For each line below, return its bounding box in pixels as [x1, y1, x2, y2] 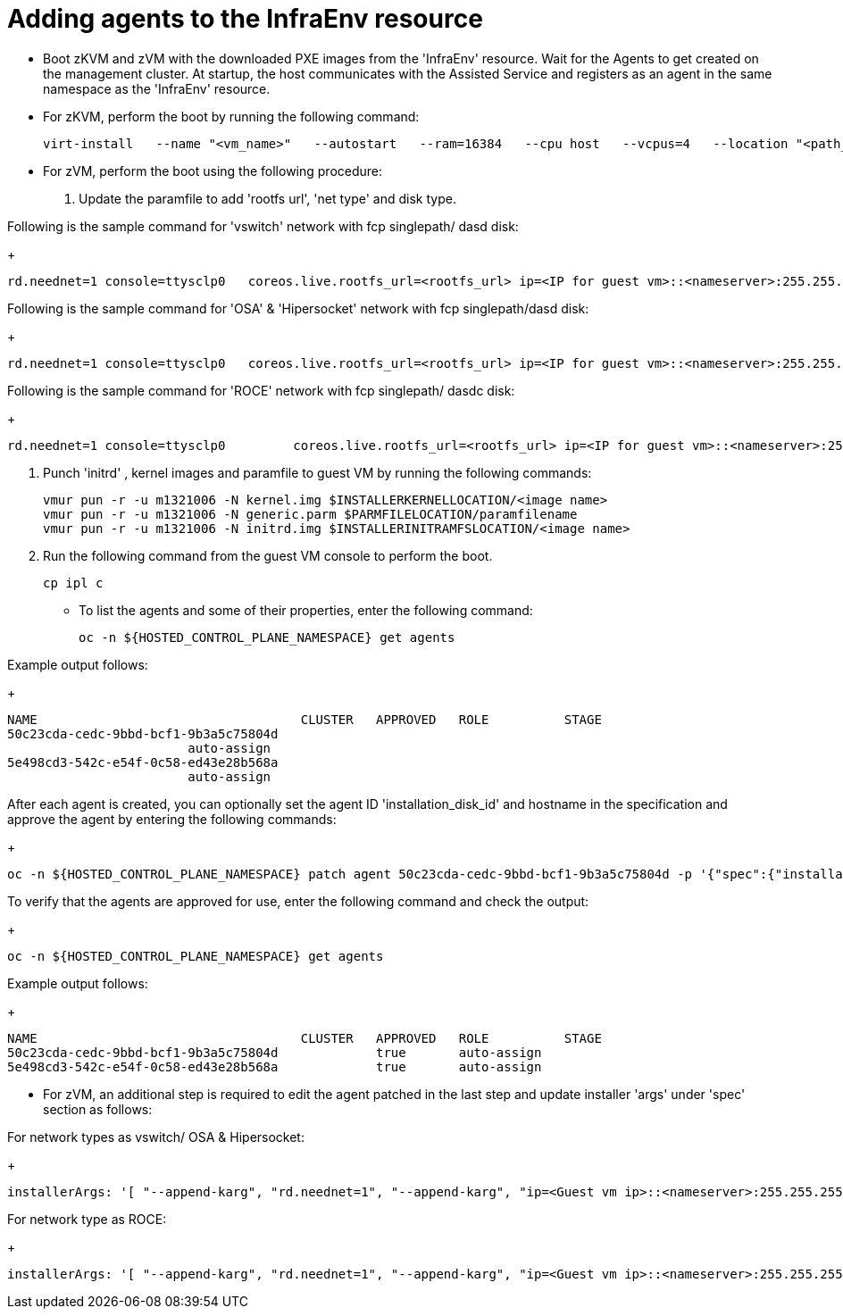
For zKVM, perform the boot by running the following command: [43, 108, 420, 124]
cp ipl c [43, 575, 104, 590]
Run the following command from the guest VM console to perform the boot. [43, 547, 493, 563]
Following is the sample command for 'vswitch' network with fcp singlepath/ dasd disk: [7, 218, 519, 234]
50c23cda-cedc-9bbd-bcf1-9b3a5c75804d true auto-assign [7, 1045, 542, 1060]
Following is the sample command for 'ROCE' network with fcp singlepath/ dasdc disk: [7, 382, 515, 398]
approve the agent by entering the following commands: [7, 811, 337, 827]
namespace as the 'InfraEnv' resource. [43, 80, 271, 96]
